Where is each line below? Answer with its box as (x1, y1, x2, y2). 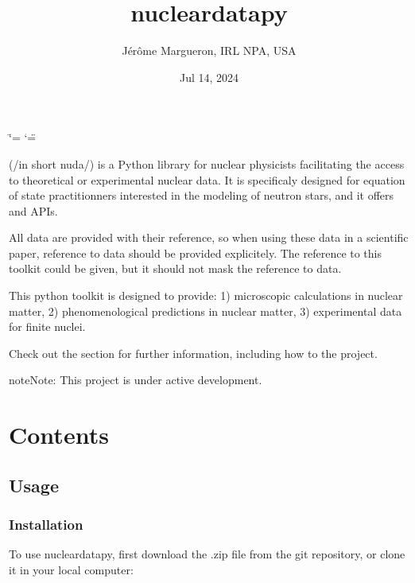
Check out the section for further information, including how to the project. (9, 344, 378, 361)
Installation (9, 515, 83, 534)
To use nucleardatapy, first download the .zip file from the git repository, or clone (9, 546, 405, 562)
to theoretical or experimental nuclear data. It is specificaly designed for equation (9, 171, 405, 188)
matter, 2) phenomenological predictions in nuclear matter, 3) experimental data (9, 302, 402, 319)
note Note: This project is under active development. (9, 371, 262, 388)
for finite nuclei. (9, 318, 86, 335)
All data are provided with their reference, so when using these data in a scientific (9, 229, 409, 246)
